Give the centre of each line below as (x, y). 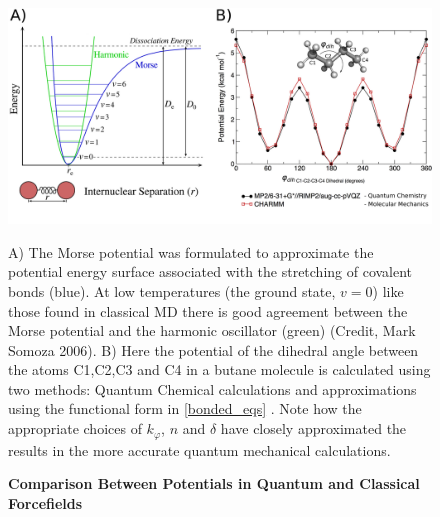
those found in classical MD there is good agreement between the (208, 310)
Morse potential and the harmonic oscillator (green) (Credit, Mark (212, 330)
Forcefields (45, 502)
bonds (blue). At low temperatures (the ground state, (172, 290)
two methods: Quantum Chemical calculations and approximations (212, 388)
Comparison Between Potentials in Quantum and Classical (214, 483)
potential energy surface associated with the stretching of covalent (210, 271)
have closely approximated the (313, 428)
